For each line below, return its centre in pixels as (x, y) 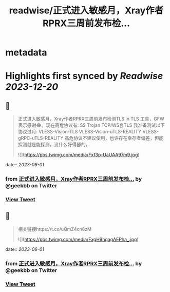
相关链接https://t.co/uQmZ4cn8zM (54, 229)
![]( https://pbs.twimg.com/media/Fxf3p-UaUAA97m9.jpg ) (79, 155)
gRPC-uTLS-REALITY (41, 138)
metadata (26, 53)
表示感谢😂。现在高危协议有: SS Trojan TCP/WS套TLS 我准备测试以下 (91, 125)
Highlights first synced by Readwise (84, 76)
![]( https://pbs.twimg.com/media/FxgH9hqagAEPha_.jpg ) (78, 239)
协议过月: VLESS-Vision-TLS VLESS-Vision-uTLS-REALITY (80, 132)
